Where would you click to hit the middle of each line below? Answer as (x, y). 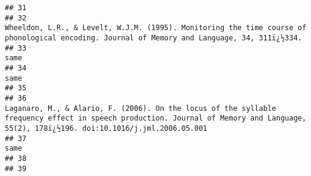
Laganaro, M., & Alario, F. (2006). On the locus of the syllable (141, 108)
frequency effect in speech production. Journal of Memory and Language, (156, 118)
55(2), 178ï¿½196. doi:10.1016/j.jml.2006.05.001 (106, 128)
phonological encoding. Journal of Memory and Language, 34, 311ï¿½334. (153, 38)
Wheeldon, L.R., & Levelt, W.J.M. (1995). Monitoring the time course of (156, 28)
